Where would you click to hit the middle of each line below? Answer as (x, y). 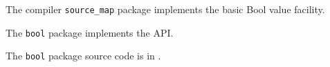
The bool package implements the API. (90, 32)
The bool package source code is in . (83, 56)
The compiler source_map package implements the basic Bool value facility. (165, 9)
